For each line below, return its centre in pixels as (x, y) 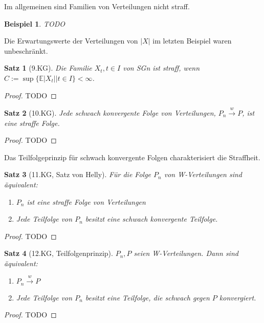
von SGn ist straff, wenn (161, 68)
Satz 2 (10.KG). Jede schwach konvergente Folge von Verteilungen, (110, 112)
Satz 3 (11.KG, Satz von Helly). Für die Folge (78, 174)
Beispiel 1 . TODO (35, 23)
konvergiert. (238, 297)
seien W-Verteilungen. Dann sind (186, 253)
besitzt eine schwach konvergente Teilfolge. (151, 219)
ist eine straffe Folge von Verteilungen (86, 201)
